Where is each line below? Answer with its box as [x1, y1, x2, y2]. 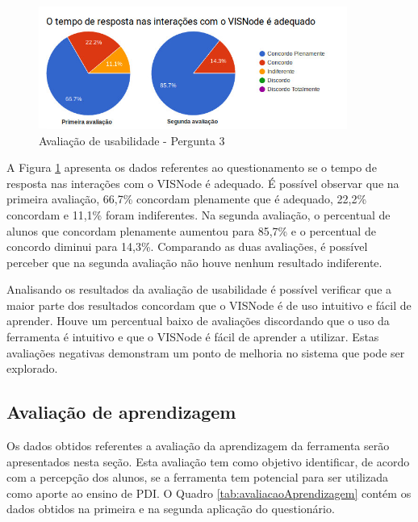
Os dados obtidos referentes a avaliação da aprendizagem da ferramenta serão [6, 437, 390, 454]
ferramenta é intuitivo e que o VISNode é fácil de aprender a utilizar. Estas [6, 328, 379, 345]
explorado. [6, 360, 58, 377]
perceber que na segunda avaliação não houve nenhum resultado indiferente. [6, 253, 382, 270]
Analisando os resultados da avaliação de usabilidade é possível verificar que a [6, 281, 392, 298]
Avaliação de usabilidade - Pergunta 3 [39, 132, 225, 148]
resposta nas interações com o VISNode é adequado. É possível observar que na [6, 174, 399, 191]
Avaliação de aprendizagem [6, 399, 236, 424]
